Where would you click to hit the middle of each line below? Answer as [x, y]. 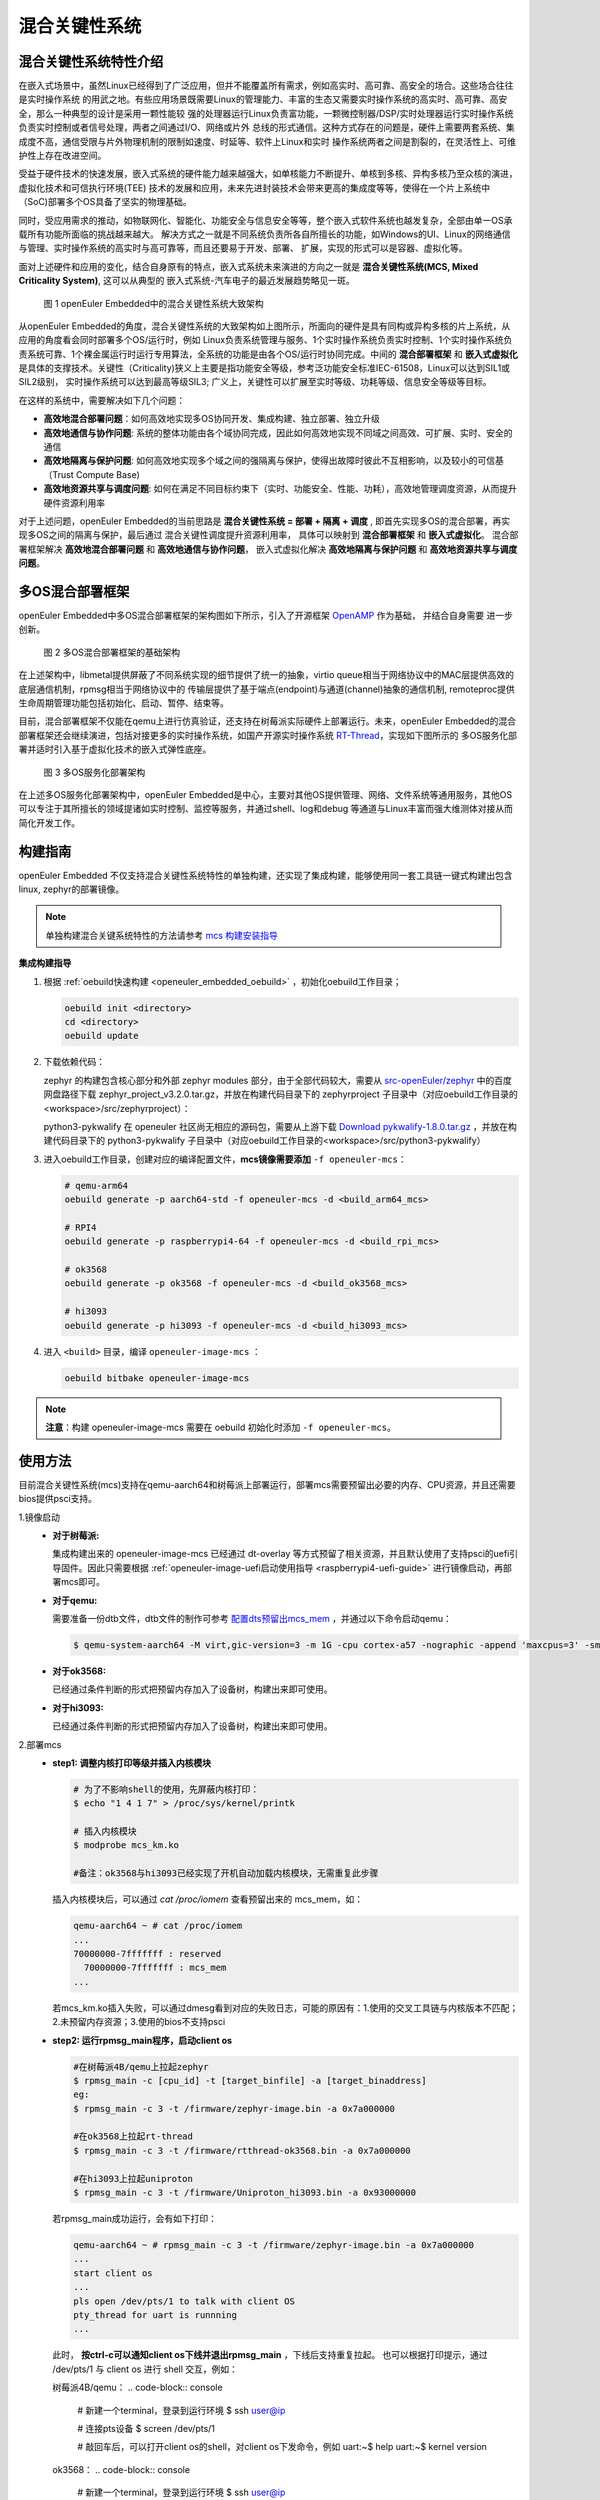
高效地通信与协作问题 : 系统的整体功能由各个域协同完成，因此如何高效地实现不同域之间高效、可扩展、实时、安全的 [278, 432]
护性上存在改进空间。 [62, 156]
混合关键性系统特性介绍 [91, 61]
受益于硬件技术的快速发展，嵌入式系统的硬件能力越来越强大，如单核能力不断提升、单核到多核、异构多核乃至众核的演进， [268, 174]
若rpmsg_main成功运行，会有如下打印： [134, 2219]
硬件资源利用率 [74, 502]
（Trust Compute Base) [91, 474]
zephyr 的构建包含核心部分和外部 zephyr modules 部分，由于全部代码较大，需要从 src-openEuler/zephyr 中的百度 [277, 1080]
